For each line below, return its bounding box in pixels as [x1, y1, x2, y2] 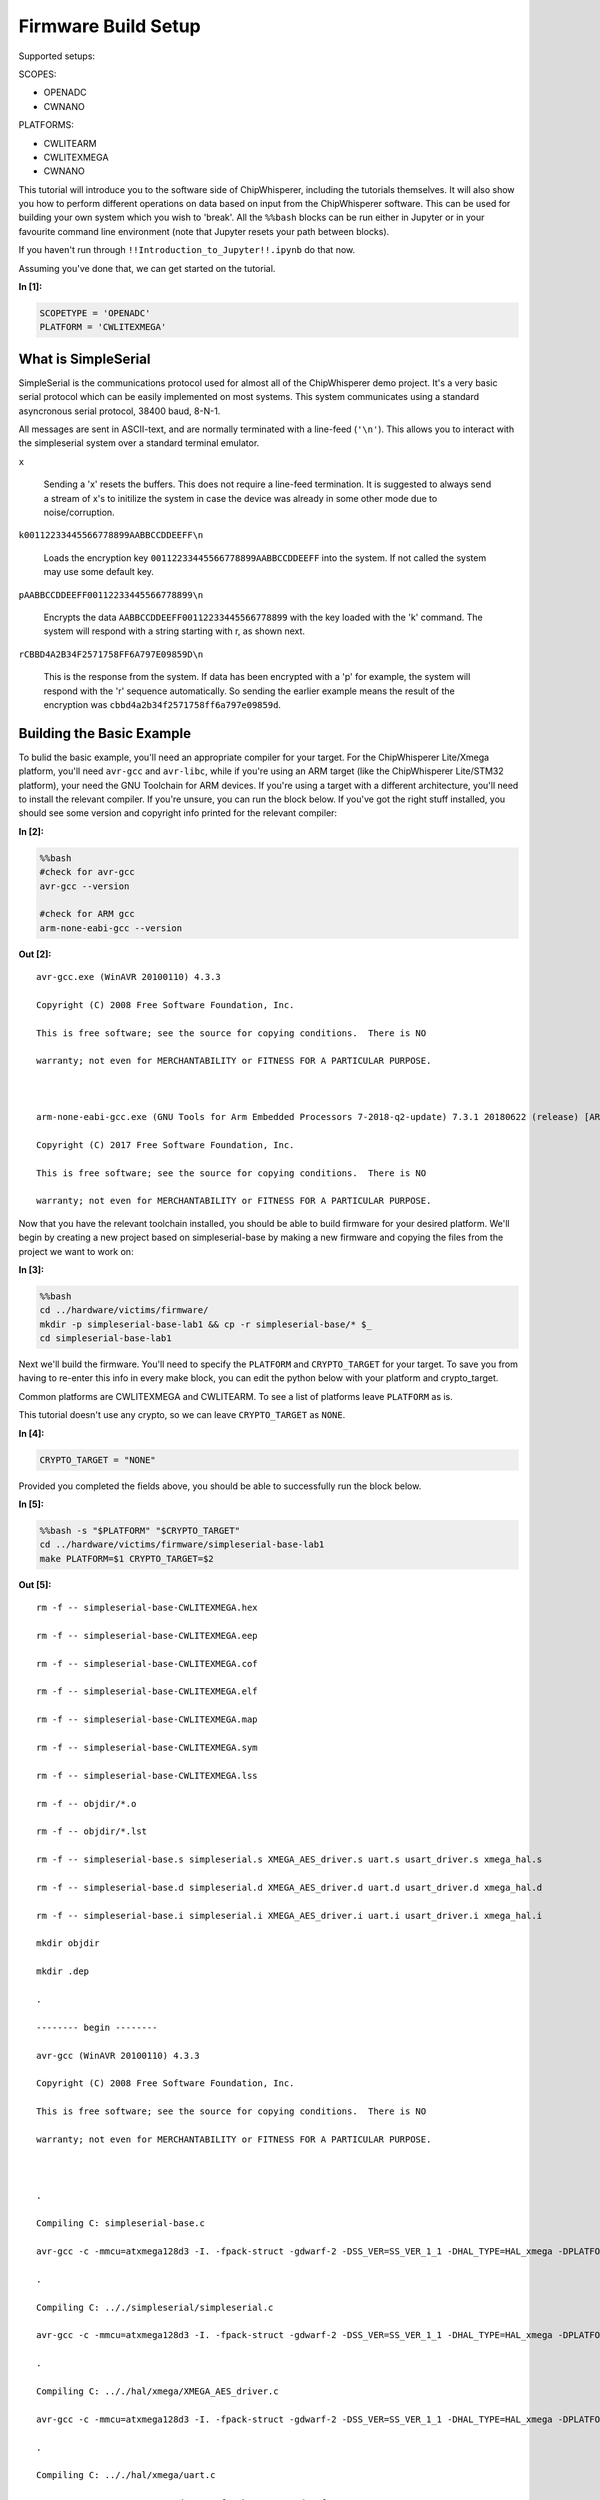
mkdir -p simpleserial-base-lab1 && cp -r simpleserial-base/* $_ [39, 1318, 372, 1330]
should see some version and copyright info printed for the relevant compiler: [18, 807, 338, 819]
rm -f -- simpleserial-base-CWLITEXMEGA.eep [36, 1630, 259, 1641]
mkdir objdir [36, 1938, 100, 1949]
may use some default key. [43, 566, 155, 578]
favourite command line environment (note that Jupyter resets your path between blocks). [18, 225, 390, 237]
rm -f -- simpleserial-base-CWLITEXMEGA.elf [36, 1686, 259, 1697]
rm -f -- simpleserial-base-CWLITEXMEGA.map [36, 1714, 259, 1725]
